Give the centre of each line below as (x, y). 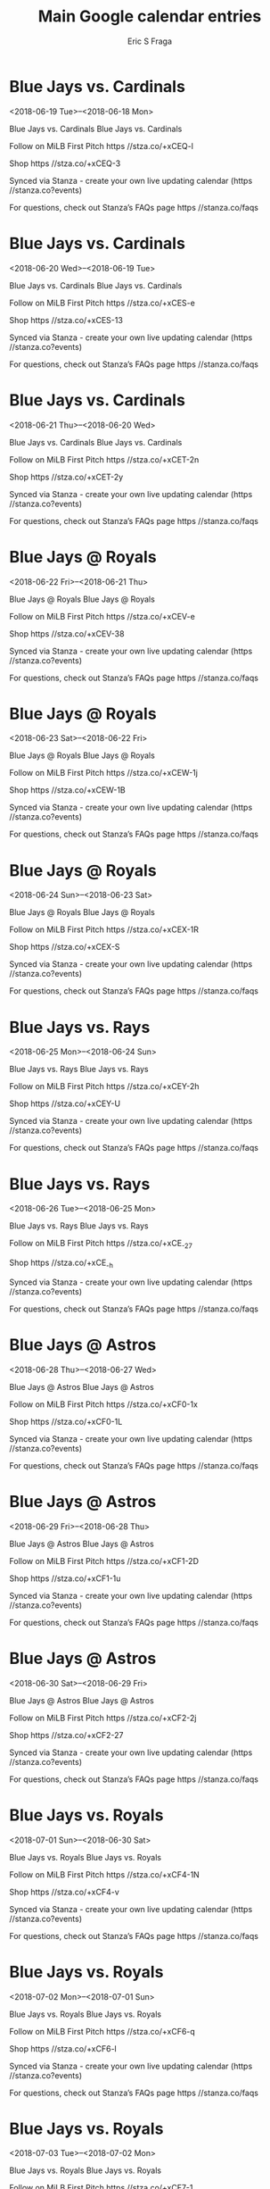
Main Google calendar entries (150, 17)
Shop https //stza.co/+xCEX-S (65, 947)
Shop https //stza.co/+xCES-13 (66, 320)
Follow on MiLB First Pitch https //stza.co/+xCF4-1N (105, 1874)
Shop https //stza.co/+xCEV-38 (67, 633)
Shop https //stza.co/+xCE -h (61, 1263)
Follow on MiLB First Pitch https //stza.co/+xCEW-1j (104, 773)
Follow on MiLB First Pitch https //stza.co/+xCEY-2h (104, 1086)
